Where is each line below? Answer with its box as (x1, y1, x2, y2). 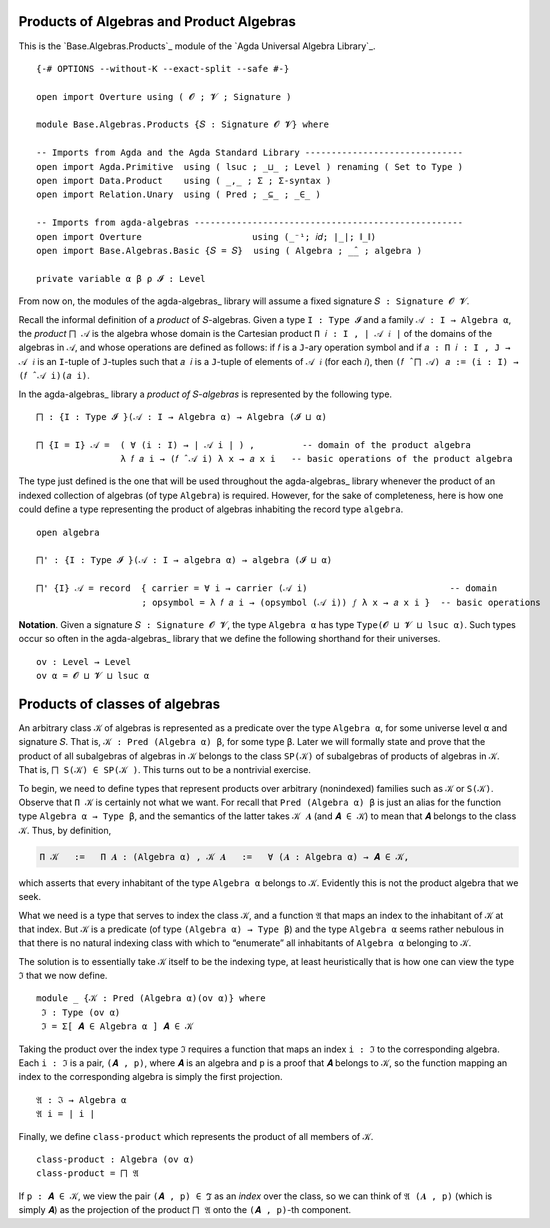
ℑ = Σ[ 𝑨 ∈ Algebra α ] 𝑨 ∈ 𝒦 (41, 1021, 194, 1032)
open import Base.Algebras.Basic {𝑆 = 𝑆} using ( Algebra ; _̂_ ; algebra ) (36, 245, 423, 256)
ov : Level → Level (36, 656, 132, 667)
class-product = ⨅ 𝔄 (36, 1168, 139, 1179)
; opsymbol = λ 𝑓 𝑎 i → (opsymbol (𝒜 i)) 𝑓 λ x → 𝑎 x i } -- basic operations (141, 596, 541, 608)
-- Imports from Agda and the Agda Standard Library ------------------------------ (36, 147, 464, 159)
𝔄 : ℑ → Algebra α (36, 1094, 127, 1105)
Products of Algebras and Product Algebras (18, 13, 297, 30)
